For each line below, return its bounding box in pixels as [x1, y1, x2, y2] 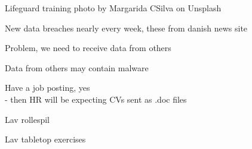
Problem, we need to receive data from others [5, 42, 171, 54]
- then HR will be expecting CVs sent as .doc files [5, 93, 187, 105]
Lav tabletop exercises [5, 133, 86, 145]
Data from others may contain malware [5, 61, 149, 74]
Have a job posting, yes [5, 81, 90, 94]
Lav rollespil [5, 113, 50, 125]
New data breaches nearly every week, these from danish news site [5, 21, 248, 34]
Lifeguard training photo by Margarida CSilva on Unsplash [5, 2, 222, 14]
